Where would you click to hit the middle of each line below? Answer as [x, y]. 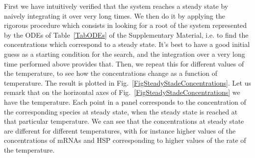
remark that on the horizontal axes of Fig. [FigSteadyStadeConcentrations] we [122, 92]
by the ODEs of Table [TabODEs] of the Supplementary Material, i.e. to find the [126, 34]
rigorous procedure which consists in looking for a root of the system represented [126, 25]
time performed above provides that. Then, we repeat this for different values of [124, 63]
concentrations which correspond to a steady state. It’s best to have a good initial [127, 44]
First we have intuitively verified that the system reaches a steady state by [116, 6]
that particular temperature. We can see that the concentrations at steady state [124, 121]
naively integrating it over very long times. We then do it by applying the [115, 15]
